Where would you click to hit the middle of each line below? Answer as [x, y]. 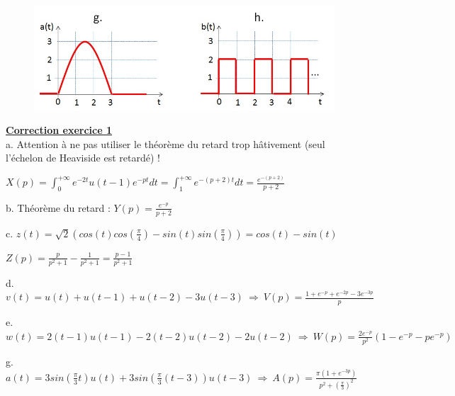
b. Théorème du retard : [58, 207]
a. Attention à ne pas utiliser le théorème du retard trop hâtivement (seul [165, 143]
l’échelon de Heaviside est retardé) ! [83, 158]
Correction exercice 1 [59, 130]
